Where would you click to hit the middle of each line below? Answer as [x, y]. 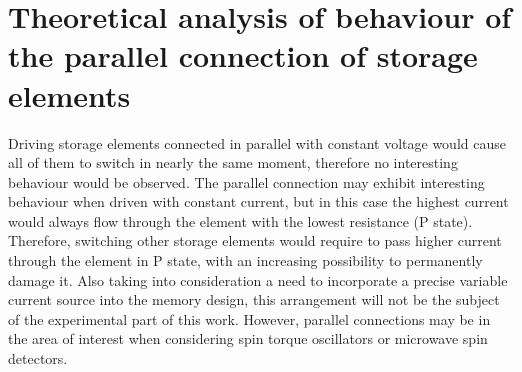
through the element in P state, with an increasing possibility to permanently [245, 260]
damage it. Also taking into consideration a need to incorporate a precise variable [258, 279]
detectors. [38, 358]
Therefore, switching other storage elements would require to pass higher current [255, 240]
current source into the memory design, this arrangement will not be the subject [254, 299]
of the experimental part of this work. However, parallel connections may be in [249, 318]
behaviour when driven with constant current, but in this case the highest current [258, 201]
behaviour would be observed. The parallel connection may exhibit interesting [246, 181]
